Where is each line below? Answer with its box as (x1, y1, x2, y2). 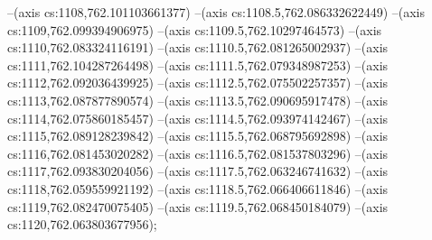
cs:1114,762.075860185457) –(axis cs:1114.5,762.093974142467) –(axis (7, 108, 389, 127)
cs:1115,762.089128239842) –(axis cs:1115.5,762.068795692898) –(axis (7, 126, 389, 145)
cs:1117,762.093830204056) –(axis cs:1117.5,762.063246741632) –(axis (7, 162, 389, 180)
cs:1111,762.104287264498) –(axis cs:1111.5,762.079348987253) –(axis (7, 55, 389, 74)
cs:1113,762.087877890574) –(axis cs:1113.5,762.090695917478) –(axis (7, 90, 389, 109)
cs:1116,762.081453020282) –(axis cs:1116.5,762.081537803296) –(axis (7, 143, 389, 162)
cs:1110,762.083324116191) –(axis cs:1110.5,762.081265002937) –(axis (7, 38, 389, 57)
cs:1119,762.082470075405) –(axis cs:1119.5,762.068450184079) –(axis (7, 197, 389, 216)
